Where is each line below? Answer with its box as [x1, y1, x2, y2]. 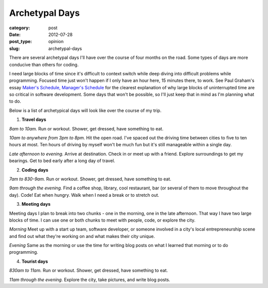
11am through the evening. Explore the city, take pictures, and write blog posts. [9, 277, 171, 283]
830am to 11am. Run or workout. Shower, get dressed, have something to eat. [9, 268, 168, 274]
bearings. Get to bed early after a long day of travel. [9, 158, 115, 164]
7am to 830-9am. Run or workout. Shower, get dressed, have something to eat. [9, 176, 171, 182]
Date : [9, 31, 21, 37]
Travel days [21, 116, 47, 122]
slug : [9, 45, 20, 52]
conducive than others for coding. [9, 61, 79, 67]
